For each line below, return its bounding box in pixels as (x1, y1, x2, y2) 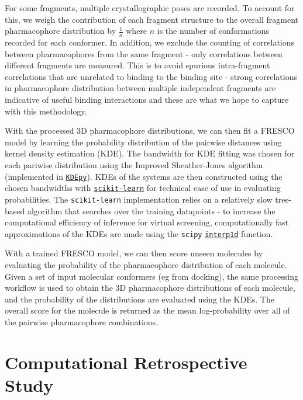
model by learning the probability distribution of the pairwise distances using (5, 135, 282, 148)
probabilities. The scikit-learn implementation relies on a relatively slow (5, 193, 273, 205)
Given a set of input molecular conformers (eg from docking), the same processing (5, 270, 298, 282)
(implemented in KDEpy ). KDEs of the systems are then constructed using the (5, 170, 283, 182)
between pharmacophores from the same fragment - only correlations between (5, 47, 283, 60)
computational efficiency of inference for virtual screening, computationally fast (5, 216, 289, 228)
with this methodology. (5, 105, 87, 117)
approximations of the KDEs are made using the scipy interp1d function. (5, 227, 273, 239)
